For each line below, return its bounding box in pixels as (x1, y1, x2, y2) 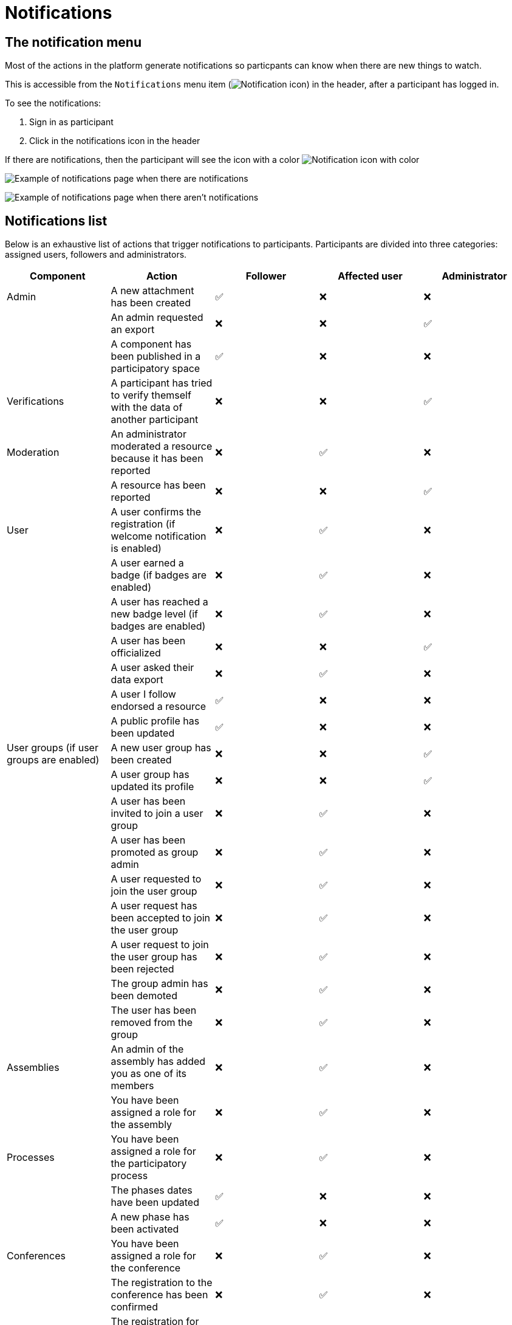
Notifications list (5, 213, 108, 229)
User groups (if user (7, 742, 98, 754)
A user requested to (111, 873, 202, 886)
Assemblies (7, 1061, 60, 1074)
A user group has (111, 768, 189, 781)
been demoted (111, 989, 177, 1002)
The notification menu (5, 34, 142, 50)
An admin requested (111, 311, 203, 324)
